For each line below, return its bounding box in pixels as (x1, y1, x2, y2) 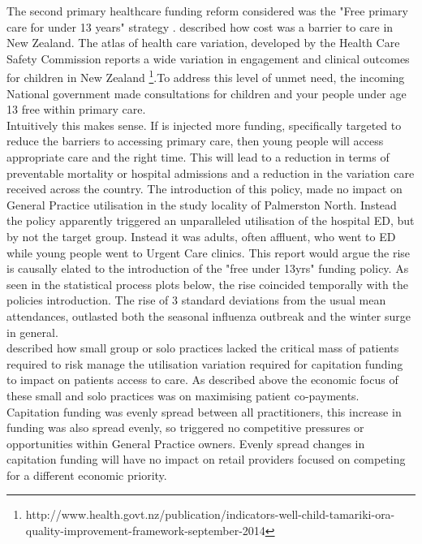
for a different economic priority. (6, 466, 167, 483)
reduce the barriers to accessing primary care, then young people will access (6, 132, 384, 149)
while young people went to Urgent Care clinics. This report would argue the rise (6, 244, 411, 261)
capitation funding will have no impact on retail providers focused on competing (6, 451, 406, 468)
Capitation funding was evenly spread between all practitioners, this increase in (6, 403, 402, 420)
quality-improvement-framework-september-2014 (25, 522, 265, 539)
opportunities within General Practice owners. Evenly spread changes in (6, 434, 365, 451)
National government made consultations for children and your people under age (6, 84, 407, 101)
